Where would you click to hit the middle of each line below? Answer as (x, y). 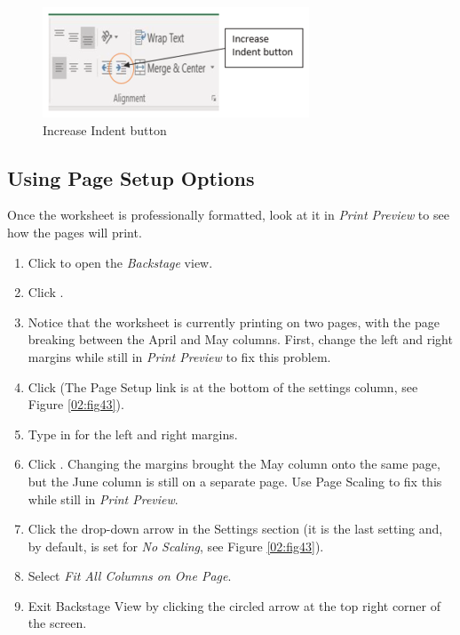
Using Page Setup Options (131, 177)
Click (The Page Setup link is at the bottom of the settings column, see (223, 386)
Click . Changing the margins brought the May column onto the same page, (234, 464)
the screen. (57, 623)
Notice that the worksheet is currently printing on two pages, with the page (234, 322)
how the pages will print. (75, 232)
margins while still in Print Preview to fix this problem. (179, 356)
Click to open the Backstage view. (120, 262)
